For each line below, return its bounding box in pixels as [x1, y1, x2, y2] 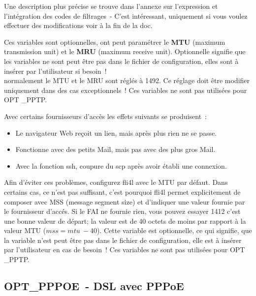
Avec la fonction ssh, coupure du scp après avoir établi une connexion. [15, 160, 227, 171]
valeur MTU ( [4, 225, 46, 236]
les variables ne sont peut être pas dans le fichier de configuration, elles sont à [4, 56, 239, 66]
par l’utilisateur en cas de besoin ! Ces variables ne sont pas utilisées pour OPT [4, 244, 245, 255]
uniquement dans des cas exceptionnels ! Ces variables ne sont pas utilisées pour [4, 85, 247, 95]
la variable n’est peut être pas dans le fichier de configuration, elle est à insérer [4, 235, 242, 245]
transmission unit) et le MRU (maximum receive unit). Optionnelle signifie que [4, 46, 246, 57]
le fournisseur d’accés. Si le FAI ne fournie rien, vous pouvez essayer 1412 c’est [4, 206, 241, 216]
